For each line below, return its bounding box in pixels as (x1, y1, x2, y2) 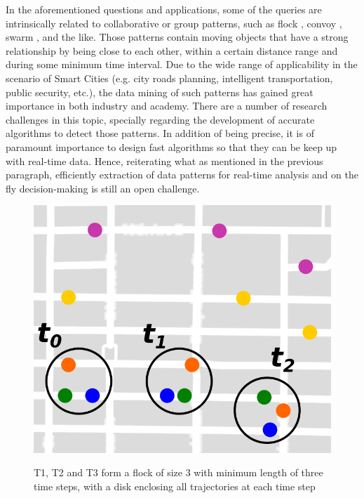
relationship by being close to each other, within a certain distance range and (6, 43, 338, 58)
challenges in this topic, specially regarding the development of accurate (6, 112, 315, 126)
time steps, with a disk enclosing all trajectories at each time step (34, 478, 316, 493)
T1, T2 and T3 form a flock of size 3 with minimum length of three (34, 465, 323, 480)
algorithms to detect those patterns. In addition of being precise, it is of (6, 126, 314, 140)
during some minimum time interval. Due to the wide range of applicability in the (6, 57, 358, 72)
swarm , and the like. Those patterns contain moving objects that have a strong (6, 30, 349, 44)
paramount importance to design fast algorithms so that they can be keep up (6, 139, 337, 154)
